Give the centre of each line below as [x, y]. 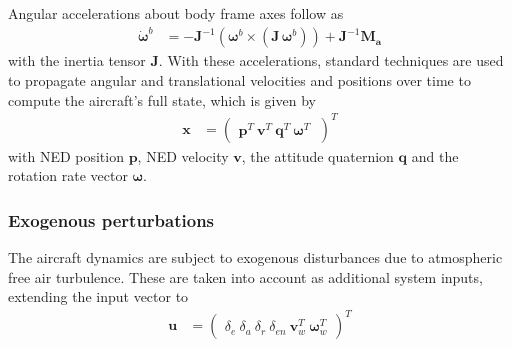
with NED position [66, 155]
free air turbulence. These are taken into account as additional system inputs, [245, 276]
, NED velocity [183, 155]
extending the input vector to [98, 296]
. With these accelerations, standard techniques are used [331, 60]
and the [435, 155]
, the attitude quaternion [317, 155]
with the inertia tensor [77, 60]
